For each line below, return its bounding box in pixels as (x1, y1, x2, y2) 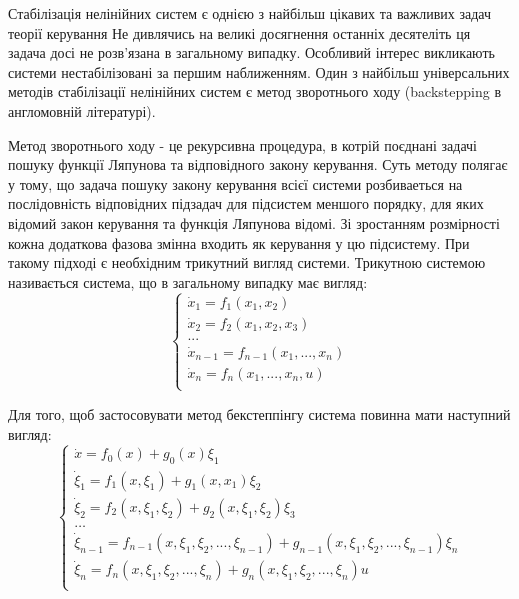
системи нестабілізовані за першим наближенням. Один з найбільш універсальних (8, 61, 510, 82)
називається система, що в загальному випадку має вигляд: (8, 271, 368, 292)
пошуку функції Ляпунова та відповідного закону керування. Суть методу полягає (8, 154, 508, 175)
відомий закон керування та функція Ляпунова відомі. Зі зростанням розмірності (8, 212, 500, 233)
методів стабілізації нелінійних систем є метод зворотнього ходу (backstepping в (8, 81, 502, 102)
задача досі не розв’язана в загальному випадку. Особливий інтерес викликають (8, 42, 495, 63)
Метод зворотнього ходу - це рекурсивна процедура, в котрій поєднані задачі (8, 134, 477, 155)
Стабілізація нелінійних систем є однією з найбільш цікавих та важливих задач (8, 3, 491, 23)
